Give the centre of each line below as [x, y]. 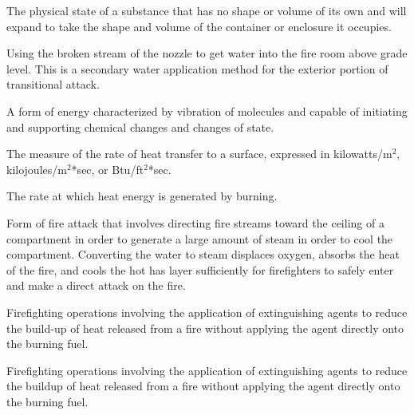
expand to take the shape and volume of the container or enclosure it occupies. [199, 26]
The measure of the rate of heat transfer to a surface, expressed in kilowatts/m [199, 154]
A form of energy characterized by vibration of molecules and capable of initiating [207, 111]
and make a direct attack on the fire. [96, 285]
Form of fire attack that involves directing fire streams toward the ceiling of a [195, 222]
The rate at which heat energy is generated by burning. [142, 196]
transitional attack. [53, 84]
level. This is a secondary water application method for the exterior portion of [197, 68]
